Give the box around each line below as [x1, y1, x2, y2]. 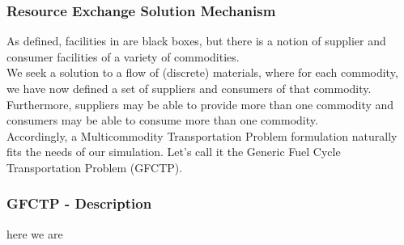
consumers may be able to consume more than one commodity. [6, 112, 318, 129]
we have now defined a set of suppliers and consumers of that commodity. [6, 80, 372, 96]
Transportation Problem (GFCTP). [6, 158, 183, 175]
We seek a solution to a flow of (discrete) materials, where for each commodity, [6, 64, 398, 81]
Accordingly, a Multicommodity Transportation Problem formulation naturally [6, 127, 398, 144]
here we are [6, 225, 63, 242]
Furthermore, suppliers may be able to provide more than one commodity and [6, 95, 394, 112]
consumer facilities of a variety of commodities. [6, 48, 240, 65]
